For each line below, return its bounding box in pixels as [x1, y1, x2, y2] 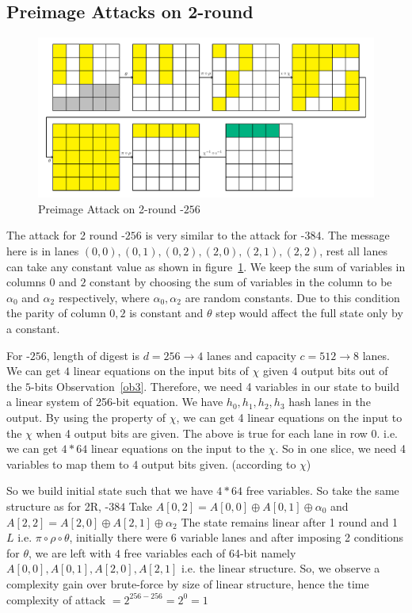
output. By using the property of [6, 408, 166, 425]
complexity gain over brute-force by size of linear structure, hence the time [6, 575, 369, 592]
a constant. [6, 320, 60, 337]
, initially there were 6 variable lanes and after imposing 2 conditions [69, 529, 404, 546]
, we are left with [29, 544, 112, 561]
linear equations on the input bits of [73, 362, 249, 379]
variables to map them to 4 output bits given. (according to [6, 455, 296, 472]
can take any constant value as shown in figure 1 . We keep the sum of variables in [6, 258, 406, 274]
